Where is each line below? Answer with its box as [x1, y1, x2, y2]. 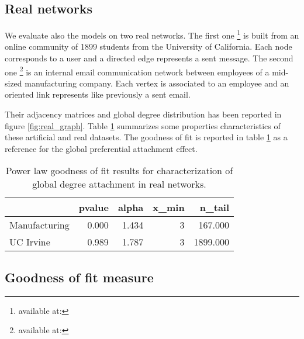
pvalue [78, 200, 109, 215]
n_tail [199, 200, 230, 215]
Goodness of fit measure [5, 268, 154, 286]
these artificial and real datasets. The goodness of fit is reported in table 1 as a [5, 131, 288, 143]
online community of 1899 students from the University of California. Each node [5, 40, 292, 53]
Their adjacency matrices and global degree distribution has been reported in [5, 108, 282, 120]
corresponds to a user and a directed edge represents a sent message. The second [5, 52, 293, 64]
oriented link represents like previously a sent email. [5, 88, 191, 101]
